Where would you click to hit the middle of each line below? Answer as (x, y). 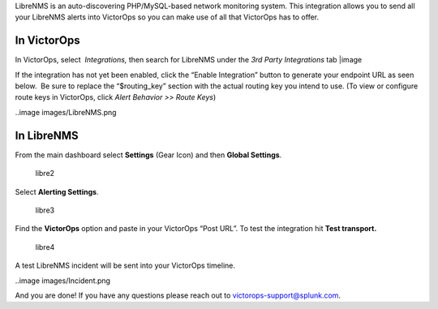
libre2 (45, 174)
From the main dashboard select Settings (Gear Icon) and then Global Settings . (148, 155)
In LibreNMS (47, 135)
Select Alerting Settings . (57, 191)
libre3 (45, 210)
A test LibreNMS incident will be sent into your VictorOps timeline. (125, 266)
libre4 (45, 247)
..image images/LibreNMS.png (66, 112)
